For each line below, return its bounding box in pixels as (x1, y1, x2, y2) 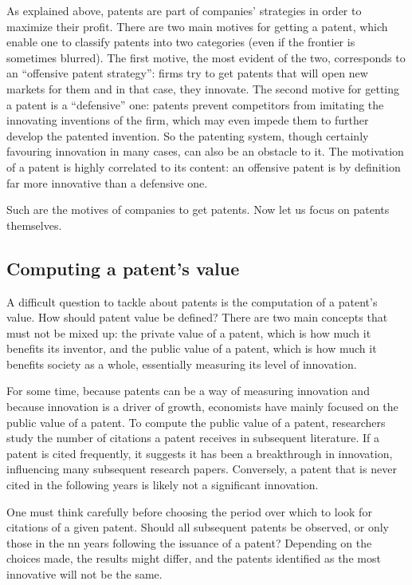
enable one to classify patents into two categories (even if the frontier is (6, 34, 355, 50)
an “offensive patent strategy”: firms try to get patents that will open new (6, 65, 368, 81)
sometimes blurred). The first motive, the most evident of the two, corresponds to (6, 49, 406, 65)
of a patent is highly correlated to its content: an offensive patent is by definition (6, 158, 401, 175)
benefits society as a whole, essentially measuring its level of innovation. (6, 355, 357, 372)
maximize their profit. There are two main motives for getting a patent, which (6, 18, 388, 34)
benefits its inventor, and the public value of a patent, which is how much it (6, 340, 377, 357)
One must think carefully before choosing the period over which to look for (6, 503, 372, 520)
